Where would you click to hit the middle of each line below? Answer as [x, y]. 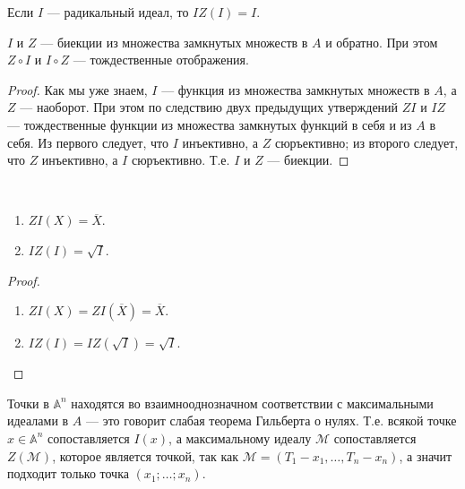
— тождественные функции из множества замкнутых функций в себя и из [210, 124]
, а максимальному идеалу [240, 438]
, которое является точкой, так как [145, 455]
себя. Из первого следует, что [88, 142]
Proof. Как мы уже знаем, [77, 89]
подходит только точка [68, 473]
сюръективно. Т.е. [181, 160]
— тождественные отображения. [161, 60]
